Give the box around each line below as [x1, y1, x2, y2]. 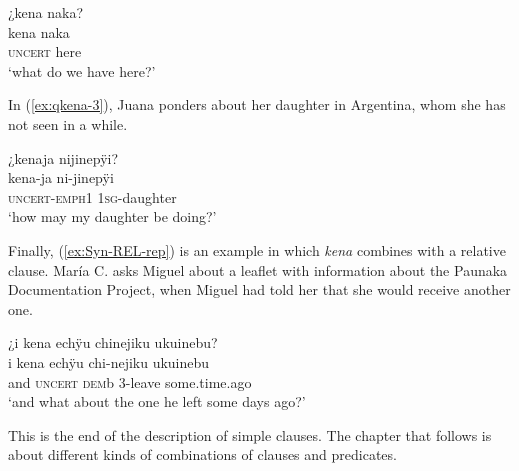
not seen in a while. [8, 113, 128, 134]
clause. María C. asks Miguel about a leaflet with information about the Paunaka [8, 259, 508, 280]
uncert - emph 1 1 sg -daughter [8, 186, 177, 207]
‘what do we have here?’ [8, 60, 156, 81]
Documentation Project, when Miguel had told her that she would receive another [8, 279, 511, 300]
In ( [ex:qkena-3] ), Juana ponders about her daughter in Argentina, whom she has [8, 94, 506, 115]
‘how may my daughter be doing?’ [8, 206, 217, 227]
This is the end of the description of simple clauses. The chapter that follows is [8, 424, 492, 445]
